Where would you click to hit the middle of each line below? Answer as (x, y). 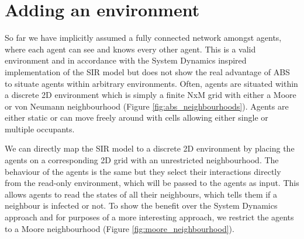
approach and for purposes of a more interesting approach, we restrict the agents (149, 217)
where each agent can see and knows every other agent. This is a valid (130, 49)
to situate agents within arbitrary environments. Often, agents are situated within (151, 83)
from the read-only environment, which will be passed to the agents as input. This (152, 183)
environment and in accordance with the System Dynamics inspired (126, 60)
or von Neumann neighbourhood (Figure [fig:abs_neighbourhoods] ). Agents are (147, 106)
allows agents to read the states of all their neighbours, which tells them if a (141, 194)
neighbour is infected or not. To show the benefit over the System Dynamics (141, 205)
